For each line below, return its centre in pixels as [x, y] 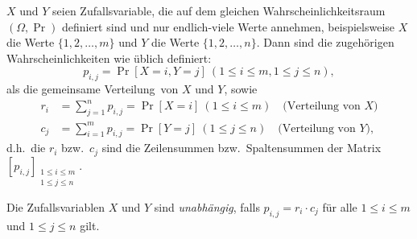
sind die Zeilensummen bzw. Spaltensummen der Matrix [242, 148]
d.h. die [26, 148]
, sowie [241, 89]
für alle [340, 206]
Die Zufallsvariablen [56, 206]
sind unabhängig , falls [207, 206]
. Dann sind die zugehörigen [325, 42]
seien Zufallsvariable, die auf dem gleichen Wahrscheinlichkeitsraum [219, 10]
